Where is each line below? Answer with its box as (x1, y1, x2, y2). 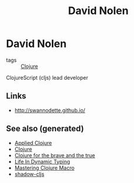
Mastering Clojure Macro (14, 164, 75, 171)
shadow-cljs (14, 170, 45, 177)
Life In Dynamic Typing (14, 158, 70, 165)
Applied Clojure (14, 139, 52, 146)
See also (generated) (6, 124, 84, 134)
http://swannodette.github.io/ (14, 107, 86, 114)
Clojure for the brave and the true (14, 151, 95, 159)
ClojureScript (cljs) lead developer (6, 74, 88, 81)
